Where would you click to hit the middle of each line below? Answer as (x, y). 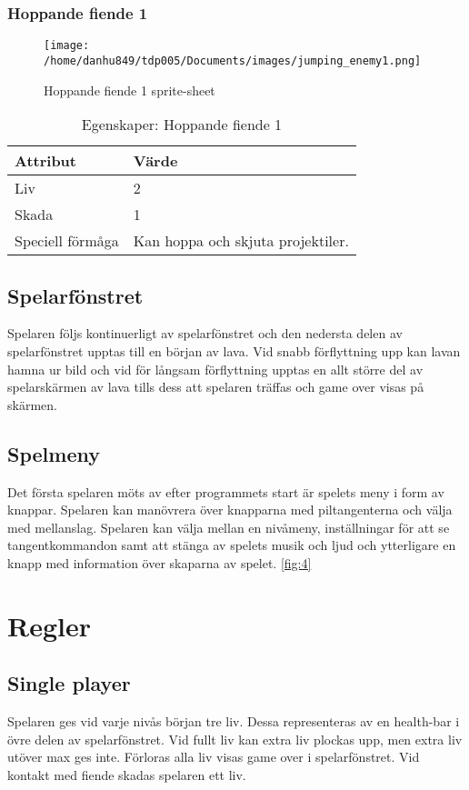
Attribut (45, 161)
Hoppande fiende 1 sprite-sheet (130, 90)
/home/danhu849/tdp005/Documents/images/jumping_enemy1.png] (233, 60)
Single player (69, 683)
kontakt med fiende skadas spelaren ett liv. (127, 774)
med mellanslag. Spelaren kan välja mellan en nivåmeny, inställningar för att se (229, 527)
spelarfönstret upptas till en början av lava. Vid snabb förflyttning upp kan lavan (234, 350)
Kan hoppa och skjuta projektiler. (241, 241)
